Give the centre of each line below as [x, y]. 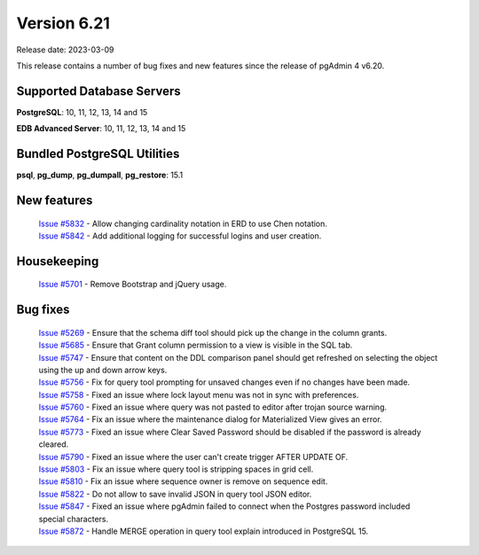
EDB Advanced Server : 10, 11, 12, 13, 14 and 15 [101, 129]
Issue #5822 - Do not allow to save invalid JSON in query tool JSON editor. [175, 494]
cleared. [54, 444]
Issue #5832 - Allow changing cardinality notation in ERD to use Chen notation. [183, 223]
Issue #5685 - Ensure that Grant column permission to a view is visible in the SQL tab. [196, 345]
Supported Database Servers [98, 91]
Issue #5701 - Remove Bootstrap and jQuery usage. [133, 285]
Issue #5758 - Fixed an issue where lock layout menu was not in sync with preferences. [199, 395]
